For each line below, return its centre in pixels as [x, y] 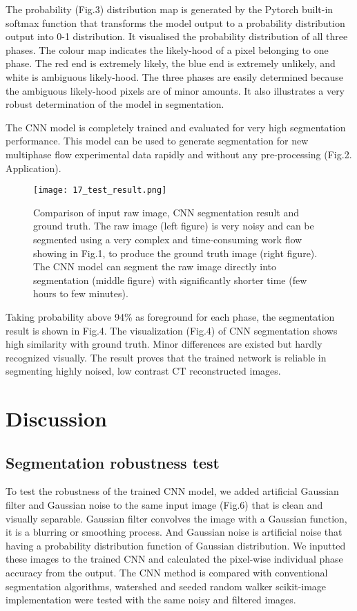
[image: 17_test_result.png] [100, 190]
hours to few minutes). [81, 293]
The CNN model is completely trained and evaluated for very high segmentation [176, 127]
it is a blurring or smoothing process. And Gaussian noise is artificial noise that [174, 532]
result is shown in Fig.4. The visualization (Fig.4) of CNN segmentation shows [172, 330]
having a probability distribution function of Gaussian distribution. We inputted [176, 545]
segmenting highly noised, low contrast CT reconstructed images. [143, 371]
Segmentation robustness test [113, 462]
